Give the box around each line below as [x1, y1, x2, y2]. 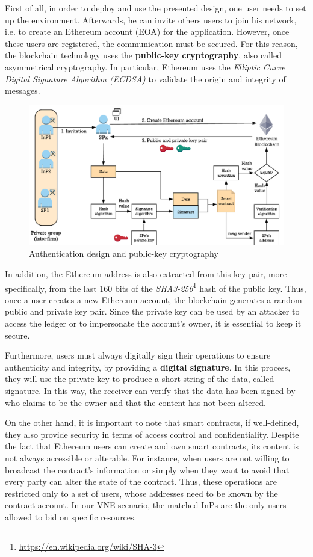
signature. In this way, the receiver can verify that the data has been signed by [5, 384, 296, 397]
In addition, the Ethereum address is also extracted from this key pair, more [5, 268, 287, 280]
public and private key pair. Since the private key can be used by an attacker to [5, 305, 300, 318]
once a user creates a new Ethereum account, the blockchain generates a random [5, 293, 302, 306]
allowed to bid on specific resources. [5, 510, 137, 523]
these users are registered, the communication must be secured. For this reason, [5, 37, 298, 49]
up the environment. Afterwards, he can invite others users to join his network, [5, 13, 297, 26]
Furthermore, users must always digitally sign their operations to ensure [5, 349, 271, 362]
